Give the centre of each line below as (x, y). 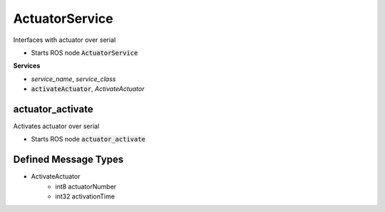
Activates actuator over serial (56, 126)
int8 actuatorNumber (86, 186)
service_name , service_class (73, 79)
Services (27, 66)
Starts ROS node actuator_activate (88, 139)
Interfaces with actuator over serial (65, 40)
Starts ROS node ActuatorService (84, 53)
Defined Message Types (68, 160)
